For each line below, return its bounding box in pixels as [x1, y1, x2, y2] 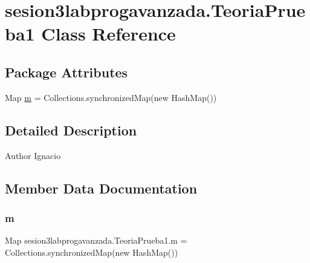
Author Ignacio [5, 149, 61, 161]
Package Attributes [5, 62, 128, 81]
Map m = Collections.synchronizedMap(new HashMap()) [5, 91, 217, 103]
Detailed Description [5, 120, 137, 139]
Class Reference [41, 21, 176, 46]
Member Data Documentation [5, 178, 198, 197]
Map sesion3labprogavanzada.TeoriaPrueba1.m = [5, 234, 187, 247]
